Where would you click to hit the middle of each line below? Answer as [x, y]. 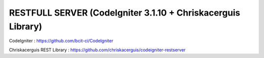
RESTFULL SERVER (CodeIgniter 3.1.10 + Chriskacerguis [125, 13]
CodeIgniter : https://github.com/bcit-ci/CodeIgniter [61, 41]
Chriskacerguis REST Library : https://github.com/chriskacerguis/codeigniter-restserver [97, 50]
